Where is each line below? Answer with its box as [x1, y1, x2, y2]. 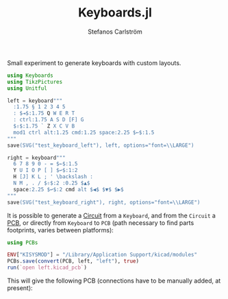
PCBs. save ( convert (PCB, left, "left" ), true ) [7, 258, 139, 265]
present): [7, 284, 33, 292]
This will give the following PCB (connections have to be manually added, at [7, 276, 221, 285]
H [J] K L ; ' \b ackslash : [13, 174, 94, 180]
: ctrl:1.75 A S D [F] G [13, 117, 84, 123]
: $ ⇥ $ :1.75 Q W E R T [13, 110, 75, 117]
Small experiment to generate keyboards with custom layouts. [7, 58, 181, 67]
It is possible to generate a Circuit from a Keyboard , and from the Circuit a [7, 211, 216, 219]
